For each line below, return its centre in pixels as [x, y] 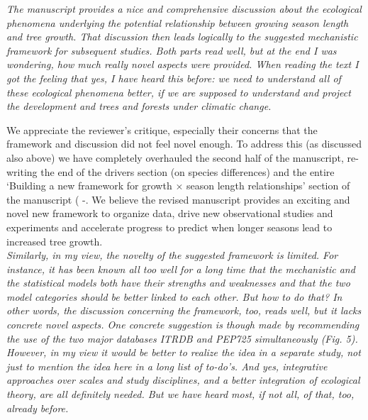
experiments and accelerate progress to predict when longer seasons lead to [169, 227]
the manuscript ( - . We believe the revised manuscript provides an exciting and [178, 199]
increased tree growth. [55, 241]
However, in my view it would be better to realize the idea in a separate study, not [184, 352]
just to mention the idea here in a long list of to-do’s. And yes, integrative [167, 366]
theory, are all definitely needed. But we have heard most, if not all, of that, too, [180, 394]
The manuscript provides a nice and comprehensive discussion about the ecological [184, 9]
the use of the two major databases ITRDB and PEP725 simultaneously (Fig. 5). [182, 338]
